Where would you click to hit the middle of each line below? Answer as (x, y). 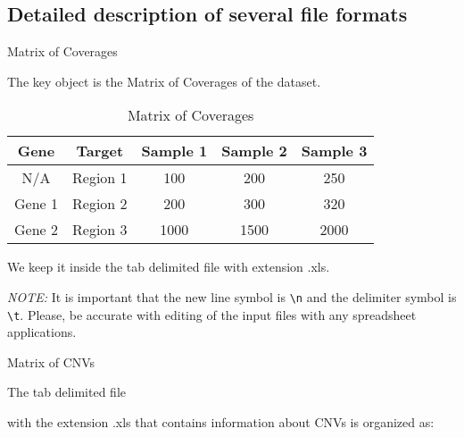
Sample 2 (254, 151)
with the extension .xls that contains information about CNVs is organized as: (221, 422)
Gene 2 (36, 230)
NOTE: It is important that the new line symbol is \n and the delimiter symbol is (232, 296)
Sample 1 (174, 151)
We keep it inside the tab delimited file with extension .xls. (169, 267)
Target (100, 151)
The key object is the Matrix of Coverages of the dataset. (164, 81)
